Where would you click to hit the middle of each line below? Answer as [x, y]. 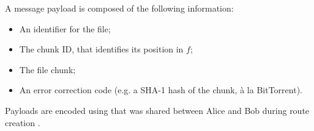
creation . [23, 122]
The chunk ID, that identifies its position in [101, 49]
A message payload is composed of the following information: [119, 8]
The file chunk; [47, 69]
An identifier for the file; [65, 28]
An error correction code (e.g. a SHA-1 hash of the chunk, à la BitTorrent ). [161, 90]
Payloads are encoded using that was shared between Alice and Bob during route [157, 110]
